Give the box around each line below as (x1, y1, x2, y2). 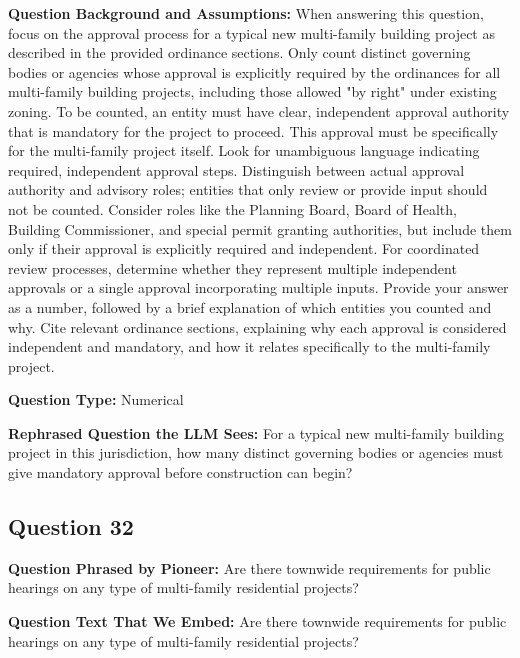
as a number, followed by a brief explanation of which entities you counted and (8, 296, 492, 317)
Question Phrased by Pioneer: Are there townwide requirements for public (8, 557, 491, 578)
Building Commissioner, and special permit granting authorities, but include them (8, 218, 512, 239)
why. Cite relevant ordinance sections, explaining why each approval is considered (8, 316, 507, 337)
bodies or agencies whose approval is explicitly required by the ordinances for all (8, 61, 501, 82)
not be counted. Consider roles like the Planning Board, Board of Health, (8, 198, 457, 219)
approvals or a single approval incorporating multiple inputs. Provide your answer (8, 277, 509, 298)
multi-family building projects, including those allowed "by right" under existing (8, 81, 497, 102)
